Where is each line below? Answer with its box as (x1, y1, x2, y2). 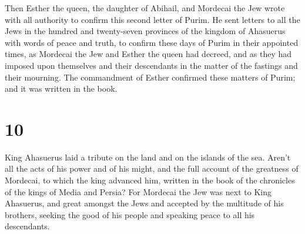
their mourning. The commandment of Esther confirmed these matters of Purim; (5, 71, 296, 83)
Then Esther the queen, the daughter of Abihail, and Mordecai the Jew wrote (5, 2, 285, 14)
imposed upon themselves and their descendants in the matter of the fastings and (5, 59, 298, 71)
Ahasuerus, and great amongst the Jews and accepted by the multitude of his (5, 197, 284, 209)
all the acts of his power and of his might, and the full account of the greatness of (5, 162, 299, 175)
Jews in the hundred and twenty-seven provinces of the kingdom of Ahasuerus (5, 25, 286, 37)
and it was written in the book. (5, 82, 118, 95)
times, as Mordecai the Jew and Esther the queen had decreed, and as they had (5, 48, 292, 60)
